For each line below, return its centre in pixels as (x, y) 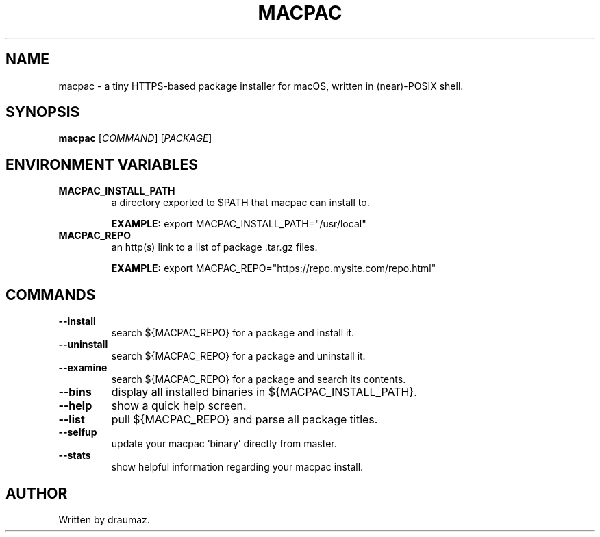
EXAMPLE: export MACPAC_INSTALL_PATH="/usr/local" (239, 224)
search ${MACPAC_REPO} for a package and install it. (233, 333)
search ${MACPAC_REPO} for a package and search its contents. (259, 379)
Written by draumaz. (104, 519)
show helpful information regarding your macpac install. (237, 467)
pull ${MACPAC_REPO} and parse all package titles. (245, 420)
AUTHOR (37, 493)
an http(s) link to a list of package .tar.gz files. (214, 247)
